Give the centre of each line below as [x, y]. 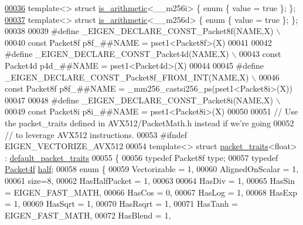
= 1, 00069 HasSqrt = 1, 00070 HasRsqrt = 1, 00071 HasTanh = [122, 204]
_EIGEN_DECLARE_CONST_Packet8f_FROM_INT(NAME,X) [127, 77]
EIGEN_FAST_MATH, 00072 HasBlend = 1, [88, 215]
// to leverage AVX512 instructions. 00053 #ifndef [96, 134]
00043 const [260, 54]
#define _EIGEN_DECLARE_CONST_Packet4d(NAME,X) [117, 54]
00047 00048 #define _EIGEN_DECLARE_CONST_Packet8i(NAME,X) [139, 100]
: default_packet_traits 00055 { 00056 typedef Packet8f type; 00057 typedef [142, 157]
